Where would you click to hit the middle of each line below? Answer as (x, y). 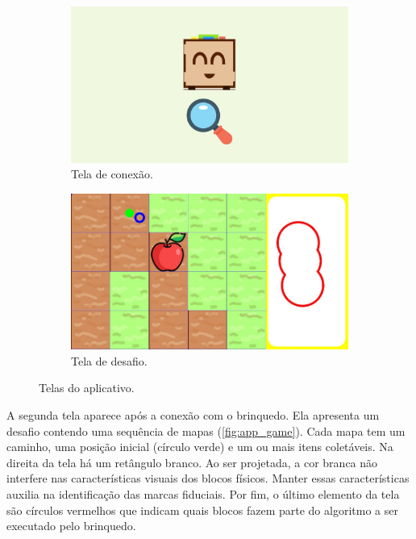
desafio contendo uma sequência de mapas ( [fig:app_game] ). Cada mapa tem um (206, 430)
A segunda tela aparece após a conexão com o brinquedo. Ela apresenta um (193, 415)
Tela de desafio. (109, 360)
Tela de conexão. (112, 174)
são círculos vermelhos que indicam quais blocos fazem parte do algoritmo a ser (202, 510)
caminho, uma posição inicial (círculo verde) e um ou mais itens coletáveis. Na (200, 447)
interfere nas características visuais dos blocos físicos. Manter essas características (208, 478)
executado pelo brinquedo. (71, 526)
